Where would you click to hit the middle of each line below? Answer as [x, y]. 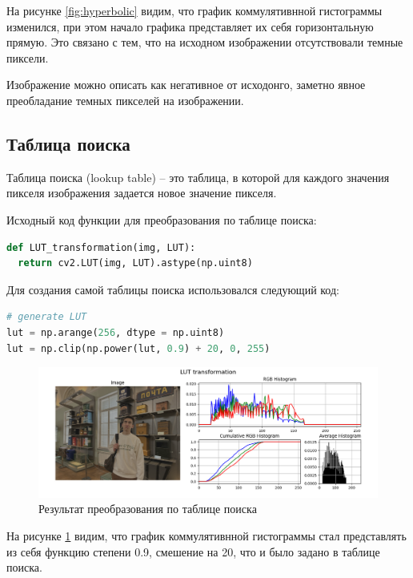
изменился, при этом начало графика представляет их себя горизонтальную [190, 26]
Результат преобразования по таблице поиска [148, 509]
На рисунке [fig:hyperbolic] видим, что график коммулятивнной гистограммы [194, 10]
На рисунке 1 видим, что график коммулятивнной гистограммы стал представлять [206, 536]
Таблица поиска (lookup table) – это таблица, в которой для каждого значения [198, 177]
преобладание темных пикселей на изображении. [125, 100]
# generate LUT [47, 317]
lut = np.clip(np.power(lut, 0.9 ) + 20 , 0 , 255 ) [138, 348]
